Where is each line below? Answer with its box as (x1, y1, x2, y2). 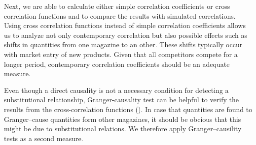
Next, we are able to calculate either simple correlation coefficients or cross (4, 1, 230, 11)
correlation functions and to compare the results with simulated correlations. (4, 10, 236, 21)
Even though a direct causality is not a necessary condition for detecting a (4, 85, 229, 95)
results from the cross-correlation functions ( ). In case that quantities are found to (4, 104, 253, 114)
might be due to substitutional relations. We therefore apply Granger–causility (4, 123, 242, 134)
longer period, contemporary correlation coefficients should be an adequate (4, 58, 230, 69)
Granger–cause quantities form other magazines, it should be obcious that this (4, 114, 241, 124)
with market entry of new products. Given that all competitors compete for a (4, 49, 238, 59)
